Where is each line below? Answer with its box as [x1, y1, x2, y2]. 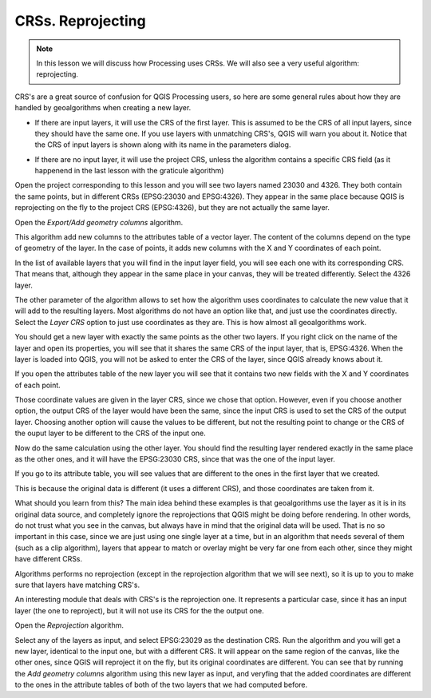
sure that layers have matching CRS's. [14, 580, 140, 589]
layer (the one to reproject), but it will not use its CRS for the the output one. [14, 605, 264, 615]
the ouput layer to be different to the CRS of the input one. [14, 428, 207, 438]
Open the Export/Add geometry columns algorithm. [14, 217, 184, 227]
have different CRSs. [14, 554, 83, 564]
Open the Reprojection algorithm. [14, 621, 124, 630]
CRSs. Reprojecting [14, 12, 147, 30]
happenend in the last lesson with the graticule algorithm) [34, 166, 224, 176]
